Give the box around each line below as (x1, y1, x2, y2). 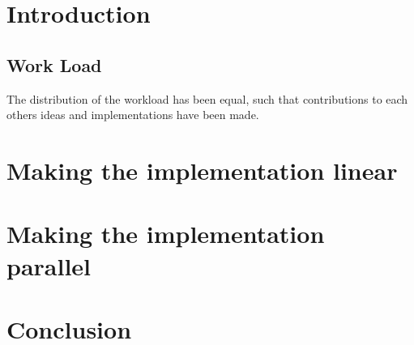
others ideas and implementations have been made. (6, 106, 259, 123)
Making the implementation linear (6, 153, 398, 186)
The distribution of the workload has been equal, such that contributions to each (6, 90, 408, 107)
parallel (6, 249, 92, 282)
